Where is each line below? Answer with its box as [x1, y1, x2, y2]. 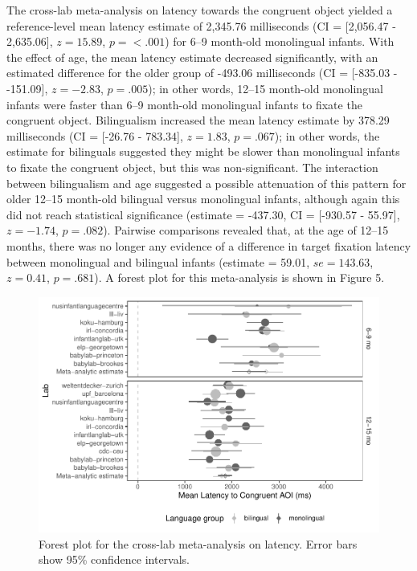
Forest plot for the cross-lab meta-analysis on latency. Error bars [39, 535, 358, 552]
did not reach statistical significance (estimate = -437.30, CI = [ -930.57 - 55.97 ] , [6, 206, 400, 222]
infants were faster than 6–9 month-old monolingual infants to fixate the [6, 96, 362, 112]
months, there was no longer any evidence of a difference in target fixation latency [6, 237, 411, 254]
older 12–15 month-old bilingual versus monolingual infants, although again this [6, 190, 400, 207]
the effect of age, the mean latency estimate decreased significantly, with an [6, 48, 378, 65]
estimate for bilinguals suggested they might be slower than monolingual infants [6, 143, 400, 160]
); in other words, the [274, 127, 380, 144]
